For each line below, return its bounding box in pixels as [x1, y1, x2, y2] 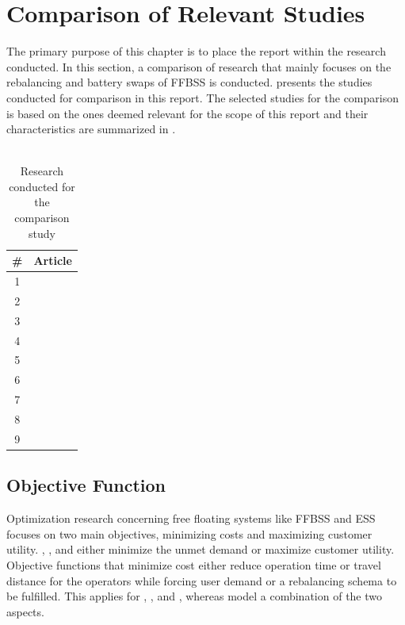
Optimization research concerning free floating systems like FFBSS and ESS [6, 510, 376, 527]
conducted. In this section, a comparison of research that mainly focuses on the [6, 58, 392, 75]
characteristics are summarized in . [6, 121, 176, 137]
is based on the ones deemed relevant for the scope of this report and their [6, 105, 369, 121]
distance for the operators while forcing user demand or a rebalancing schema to [6, 572, 397, 589]
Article [33, 252, 72, 269]
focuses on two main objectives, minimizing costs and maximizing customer [6, 525, 373, 542]
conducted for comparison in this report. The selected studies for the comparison [6, 89, 399, 105]
